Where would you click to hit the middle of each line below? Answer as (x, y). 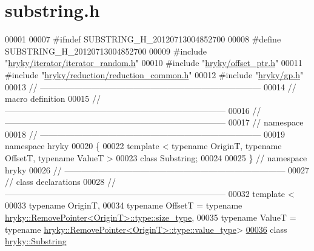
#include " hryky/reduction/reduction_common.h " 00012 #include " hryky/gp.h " (154, 74)
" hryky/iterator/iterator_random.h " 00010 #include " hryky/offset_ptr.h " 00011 (154, 63)
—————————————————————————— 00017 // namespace (154, 122)
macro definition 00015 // (53, 99)
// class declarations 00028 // (61, 182)
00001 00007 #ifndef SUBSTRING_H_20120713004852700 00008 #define (143, 39)
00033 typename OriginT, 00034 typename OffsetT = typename (124, 205)
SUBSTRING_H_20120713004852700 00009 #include (106, 51)
